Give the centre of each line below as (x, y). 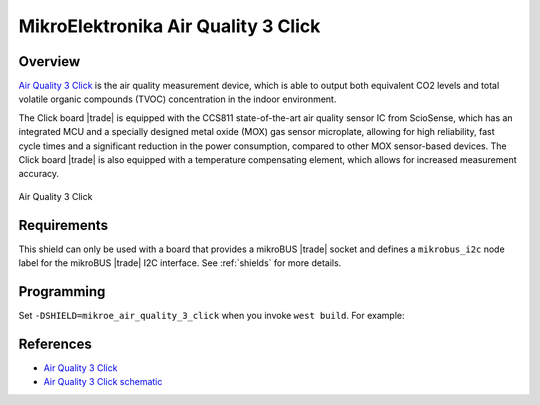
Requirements (63, 225)
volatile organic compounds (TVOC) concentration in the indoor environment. (177, 99)
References (55, 343)
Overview (49, 61)
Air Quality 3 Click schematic (103, 382)
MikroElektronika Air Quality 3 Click (169, 26)
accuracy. (39, 174)
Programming (62, 291)
